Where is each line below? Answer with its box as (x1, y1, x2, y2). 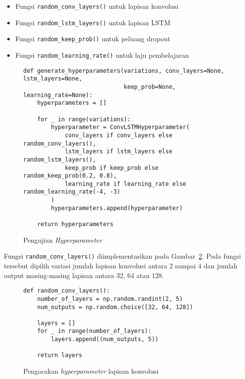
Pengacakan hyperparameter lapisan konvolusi (23, 366, 159, 376)
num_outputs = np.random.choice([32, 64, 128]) (37, 303, 193, 311)
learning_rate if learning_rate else (64, 180, 186, 187)
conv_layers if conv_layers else (64, 132, 172, 139)
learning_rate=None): (23, 91, 93, 99)
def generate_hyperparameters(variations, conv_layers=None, (23, 67, 225, 74)
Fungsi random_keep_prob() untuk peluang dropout (15, 33, 170, 44)
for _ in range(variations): (37, 115, 131, 123)
